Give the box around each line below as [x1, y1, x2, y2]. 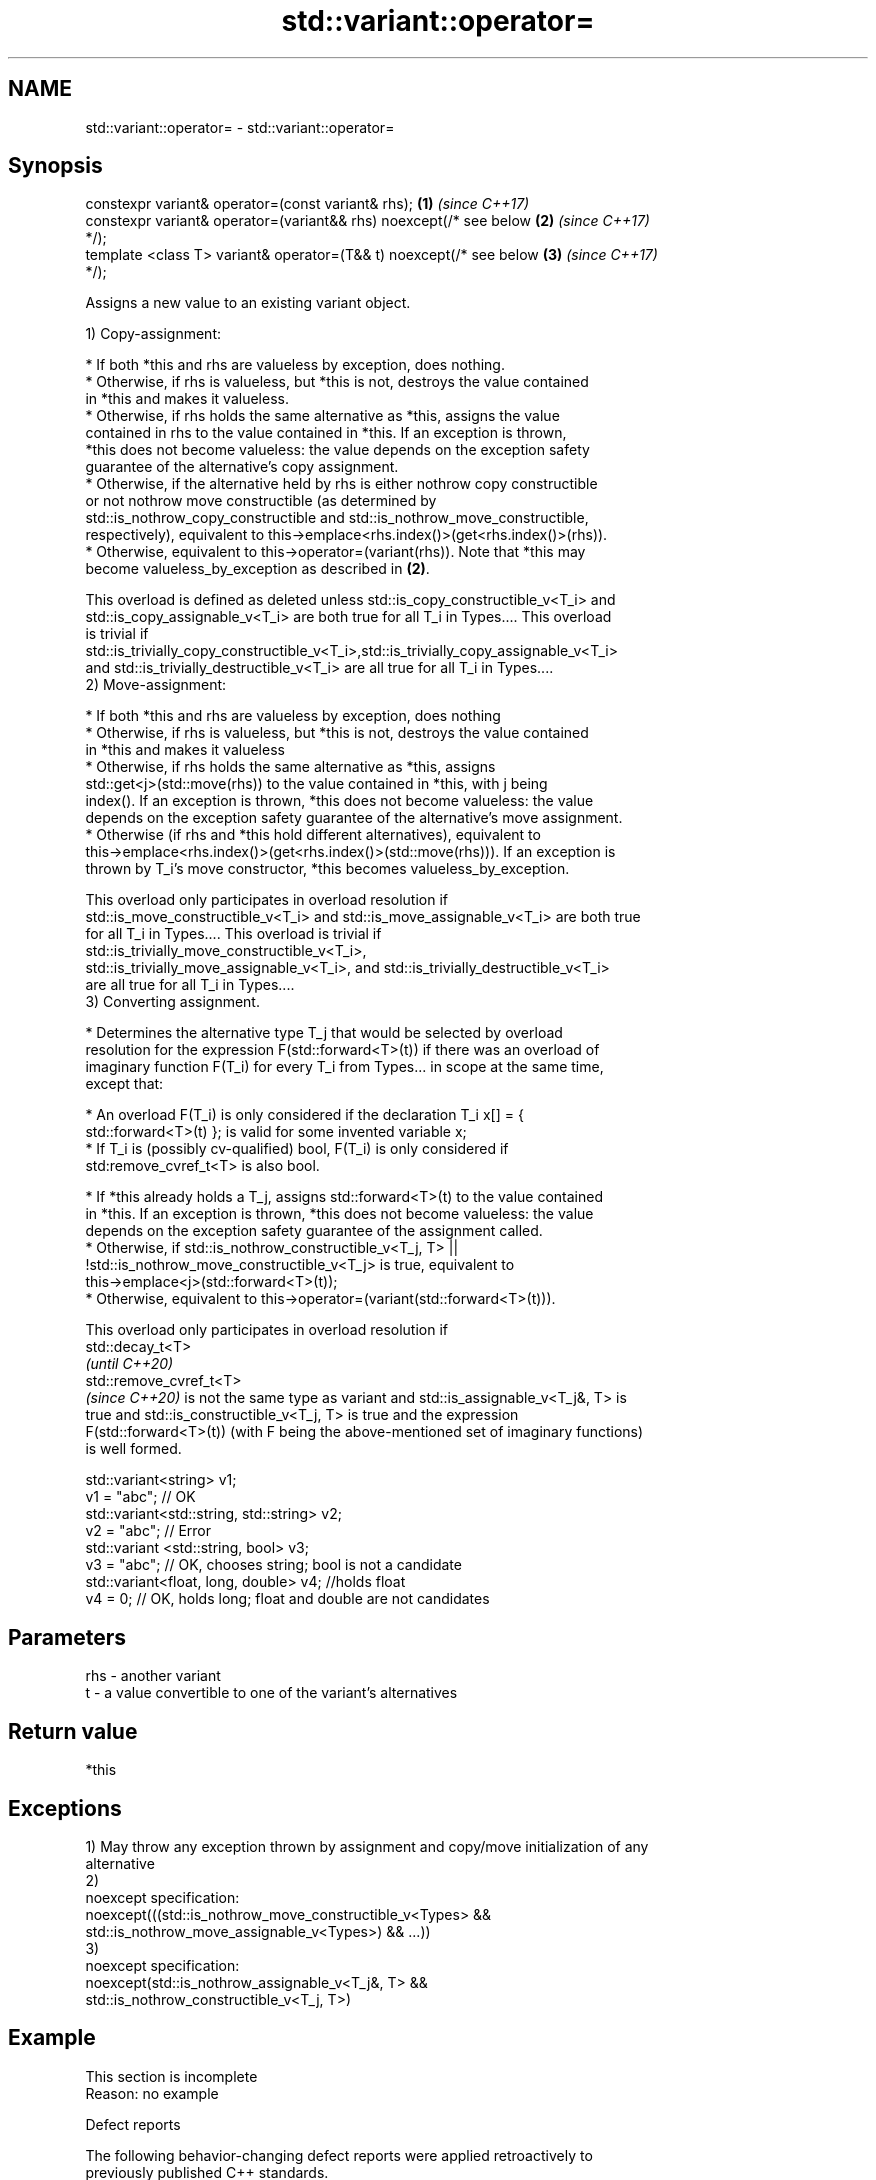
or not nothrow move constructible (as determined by [85, 492, 437, 510]
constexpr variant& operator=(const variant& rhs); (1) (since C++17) [85, 195, 530, 213]
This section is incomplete [85, 2067, 258, 2085]
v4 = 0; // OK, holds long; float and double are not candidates [85, 1590, 490, 1608]
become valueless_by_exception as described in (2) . [85, 560, 430, 578]
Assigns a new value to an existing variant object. [85, 294, 411, 312]
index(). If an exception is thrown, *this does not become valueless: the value [85, 792, 594, 810]
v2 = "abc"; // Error [85, 1522, 212, 1540]
